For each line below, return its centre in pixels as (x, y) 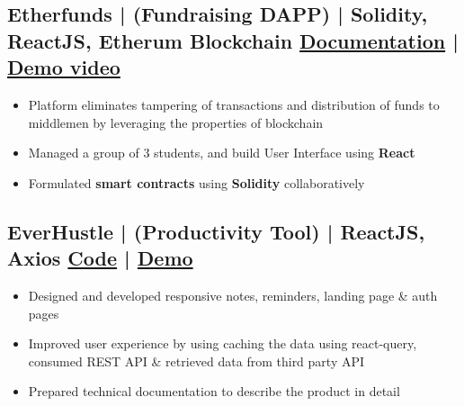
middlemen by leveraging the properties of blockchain (176, 122)
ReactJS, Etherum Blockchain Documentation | (233, 40)
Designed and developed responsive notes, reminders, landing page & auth (233, 295)
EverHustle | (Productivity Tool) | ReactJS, (216, 231)
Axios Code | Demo (100, 258)
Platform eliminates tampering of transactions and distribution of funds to (234, 104)
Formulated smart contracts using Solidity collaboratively (196, 182)
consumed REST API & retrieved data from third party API (196, 361)
